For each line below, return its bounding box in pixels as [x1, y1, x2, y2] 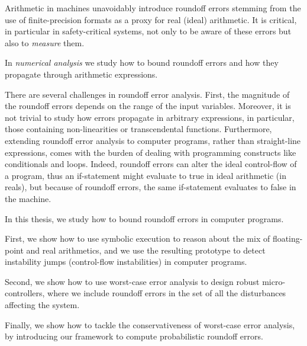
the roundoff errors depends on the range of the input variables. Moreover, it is [5, 100, 291, 112]
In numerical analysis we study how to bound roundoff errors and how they [5, 56, 279, 69]
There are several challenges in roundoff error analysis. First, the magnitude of [5, 88, 290, 100]
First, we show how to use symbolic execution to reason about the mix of [5, 232, 270, 245]
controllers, [5, 287, 45, 299]
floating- [272, 232, 303, 245]
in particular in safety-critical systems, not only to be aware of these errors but [5, 25, 292, 37]
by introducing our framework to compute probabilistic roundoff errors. [5, 330, 263, 342]
